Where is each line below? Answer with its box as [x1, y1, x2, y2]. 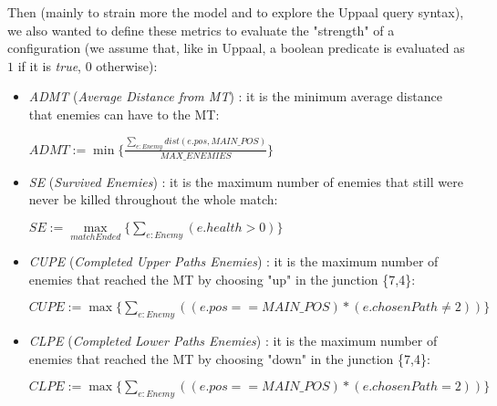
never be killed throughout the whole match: [28, 190, 278, 209]
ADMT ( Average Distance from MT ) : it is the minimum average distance [28, 87, 442, 106]
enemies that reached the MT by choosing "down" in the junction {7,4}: [28, 349, 430, 368]
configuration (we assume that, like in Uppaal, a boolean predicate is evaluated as [7, 38, 465, 57]
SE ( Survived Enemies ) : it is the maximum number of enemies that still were [28, 172, 463, 191]
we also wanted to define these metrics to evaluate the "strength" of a [7, 20, 395, 39]
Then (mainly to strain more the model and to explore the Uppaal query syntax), [7, 3, 464, 21]
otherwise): [96, 56, 158, 75]
